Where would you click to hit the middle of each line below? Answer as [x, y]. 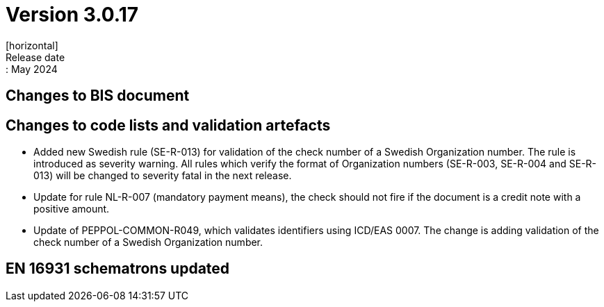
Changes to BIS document [98, 96]
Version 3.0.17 [72, 15]
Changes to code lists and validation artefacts [168, 125]
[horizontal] [32, 45]
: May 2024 [32, 69]
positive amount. [72, 209]
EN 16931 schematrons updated [118, 269]
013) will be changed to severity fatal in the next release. [163, 176]
